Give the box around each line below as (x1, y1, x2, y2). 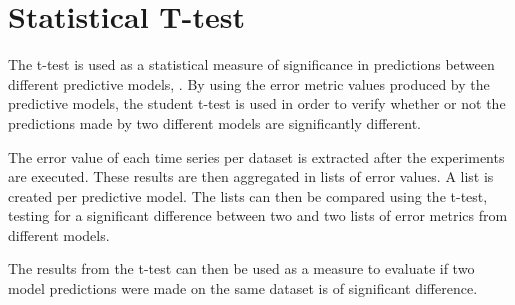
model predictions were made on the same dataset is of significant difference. (8, 278, 478, 299)
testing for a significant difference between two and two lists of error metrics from (8, 205, 508, 226)
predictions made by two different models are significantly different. (8, 112, 421, 133)
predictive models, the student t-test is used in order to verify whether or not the (8, 93, 506, 114)
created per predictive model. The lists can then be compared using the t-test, (8, 185, 488, 206)
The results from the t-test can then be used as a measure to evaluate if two (8, 258, 475, 279)
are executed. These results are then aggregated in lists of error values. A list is (8, 166, 494, 187)
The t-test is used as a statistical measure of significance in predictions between (8, 54, 495, 75)
